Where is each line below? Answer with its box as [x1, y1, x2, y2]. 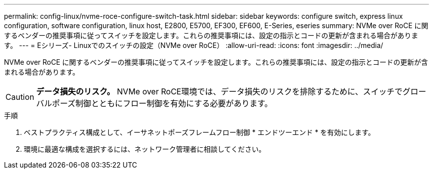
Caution [5, 92, 35, 102]
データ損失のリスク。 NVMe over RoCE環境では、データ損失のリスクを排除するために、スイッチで [36, 86, 403, 96]
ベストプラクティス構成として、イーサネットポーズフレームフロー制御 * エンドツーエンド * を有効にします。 [24, 128, 375, 136]
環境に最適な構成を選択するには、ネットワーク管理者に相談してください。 [24, 145, 266, 153]
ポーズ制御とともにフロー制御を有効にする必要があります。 [52, 98, 273, 108]
